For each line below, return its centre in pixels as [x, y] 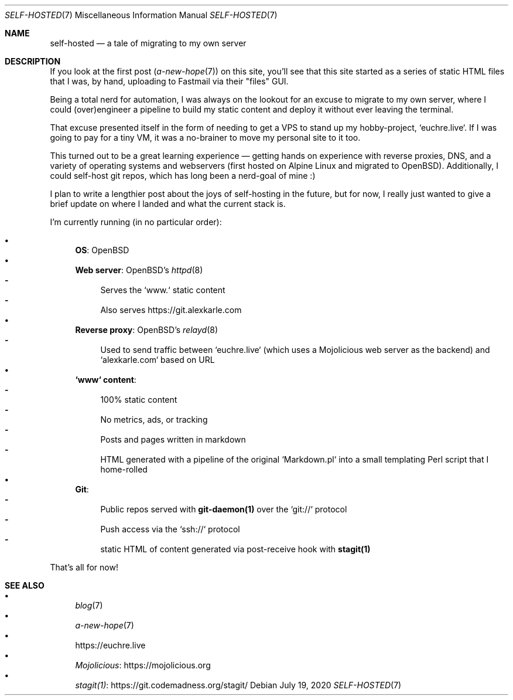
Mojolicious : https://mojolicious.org [143, 665]
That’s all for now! [84, 567]
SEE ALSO [25, 585]
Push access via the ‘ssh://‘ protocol [170, 529]
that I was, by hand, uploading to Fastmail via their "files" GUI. [169, 81]
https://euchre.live [110, 645]
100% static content [139, 400]
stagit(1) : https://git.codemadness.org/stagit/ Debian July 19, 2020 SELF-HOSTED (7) [238, 685]
